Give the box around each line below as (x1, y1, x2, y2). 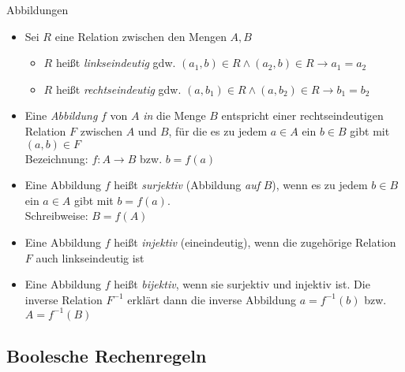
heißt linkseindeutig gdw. (55, 54, 176, 71)
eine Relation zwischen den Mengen (54, 28, 227, 44)
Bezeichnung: (24, 150, 88, 166)
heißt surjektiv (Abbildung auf (114, 177, 260, 193)
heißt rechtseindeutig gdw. (55, 80, 182, 97)
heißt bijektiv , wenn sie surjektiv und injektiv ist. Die (114, 276, 370, 292)
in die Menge (143, 107, 206, 124)
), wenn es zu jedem (272, 177, 368, 193)
